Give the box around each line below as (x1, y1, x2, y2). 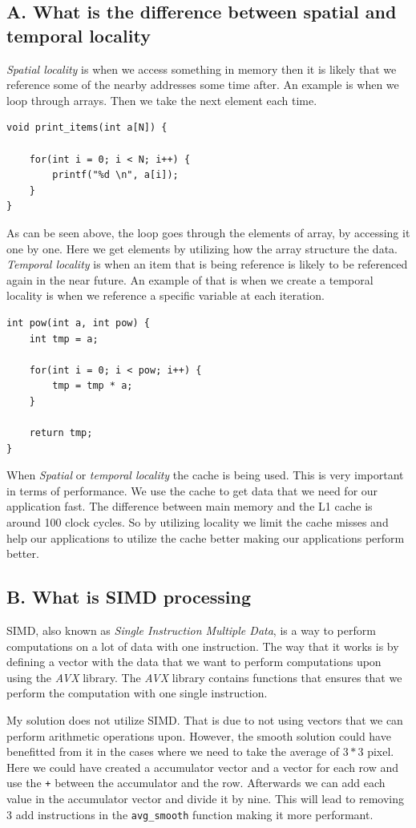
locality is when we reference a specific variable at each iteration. (6, 287, 325, 304)
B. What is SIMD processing (6, 584, 252, 609)
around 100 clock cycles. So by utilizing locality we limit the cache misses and (6, 514, 389, 531)
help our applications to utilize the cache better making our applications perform (6, 529, 405, 546)
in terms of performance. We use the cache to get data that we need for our (6, 482, 378, 499)
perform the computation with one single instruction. (6, 685, 268, 701)
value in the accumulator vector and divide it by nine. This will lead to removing (6, 790, 405, 807)
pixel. (367, 743, 394, 760)
